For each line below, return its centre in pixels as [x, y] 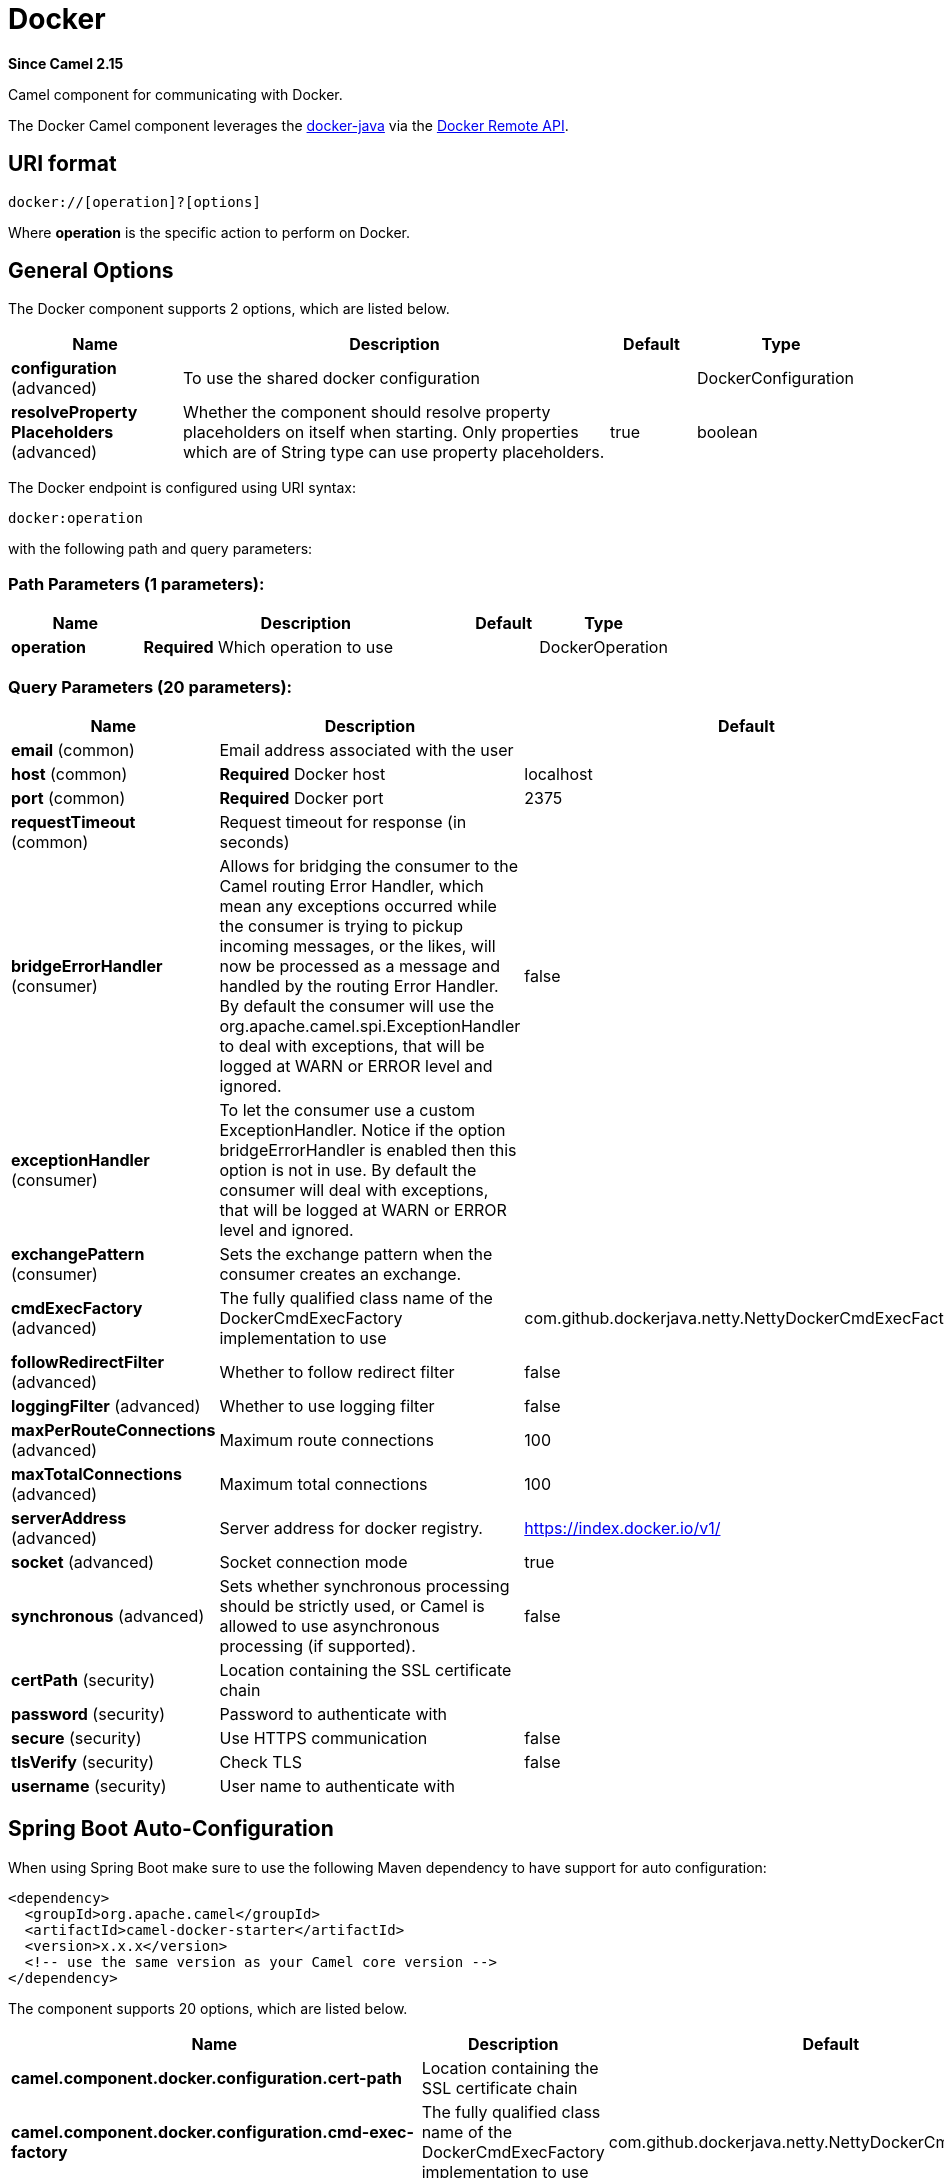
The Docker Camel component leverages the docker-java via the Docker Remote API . [288, 125]
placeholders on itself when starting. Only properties [381, 432]
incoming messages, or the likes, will [357, 945]
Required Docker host [302, 773]
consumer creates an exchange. [340, 1273]
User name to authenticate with [337, 1785]
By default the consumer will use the [356, 1005]
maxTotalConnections [96, 1473]
